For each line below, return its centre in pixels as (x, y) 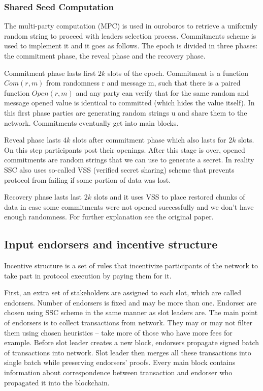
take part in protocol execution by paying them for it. (88, 275)
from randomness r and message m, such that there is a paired (143, 83)
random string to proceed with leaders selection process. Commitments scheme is (130, 35)
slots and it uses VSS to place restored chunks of (169, 197)
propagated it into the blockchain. (57, 382)
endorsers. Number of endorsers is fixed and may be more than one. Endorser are (130, 302)
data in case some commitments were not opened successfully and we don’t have (129, 206)
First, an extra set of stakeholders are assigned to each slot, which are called (123, 292)
